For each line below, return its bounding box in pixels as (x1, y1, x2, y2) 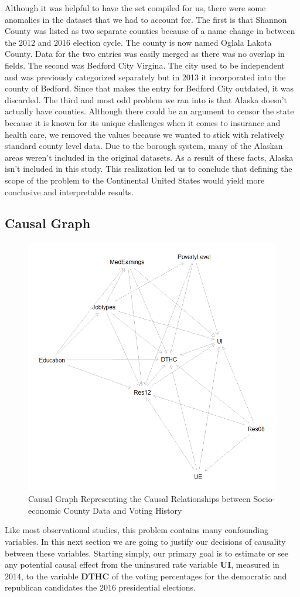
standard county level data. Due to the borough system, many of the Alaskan (5, 140, 283, 152)
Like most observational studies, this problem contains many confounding (5, 524, 268, 536)
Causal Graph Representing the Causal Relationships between (28, 493, 251, 505)
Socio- (253, 493, 275, 505)
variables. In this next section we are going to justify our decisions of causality (5, 535, 286, 548)
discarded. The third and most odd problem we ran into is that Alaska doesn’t (5, 93, 288, 106)
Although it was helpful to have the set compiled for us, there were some (5, 2, 266, 13)
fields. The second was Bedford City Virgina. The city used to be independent (5, 59, 285, 71)
